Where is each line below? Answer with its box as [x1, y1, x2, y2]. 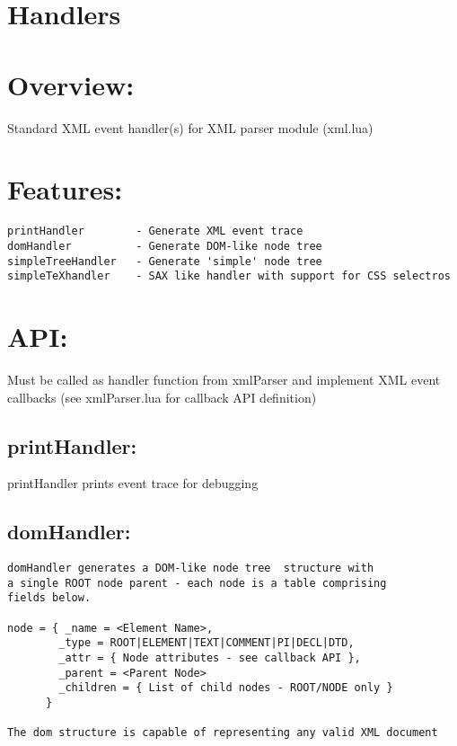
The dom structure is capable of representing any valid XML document [7, 726, 438, 740]
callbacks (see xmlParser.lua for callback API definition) [7, 387, 317, 406]
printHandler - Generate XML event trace [7, 225, 303, 238]
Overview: [7, 66, 135, 102]
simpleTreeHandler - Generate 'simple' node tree [7, 254, 322, 268]
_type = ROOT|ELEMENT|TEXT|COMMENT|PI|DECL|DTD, [58, 636, 355, 650]
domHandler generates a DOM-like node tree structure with [7, 562, 374, 575]
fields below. [7, 591, 92, 605]
